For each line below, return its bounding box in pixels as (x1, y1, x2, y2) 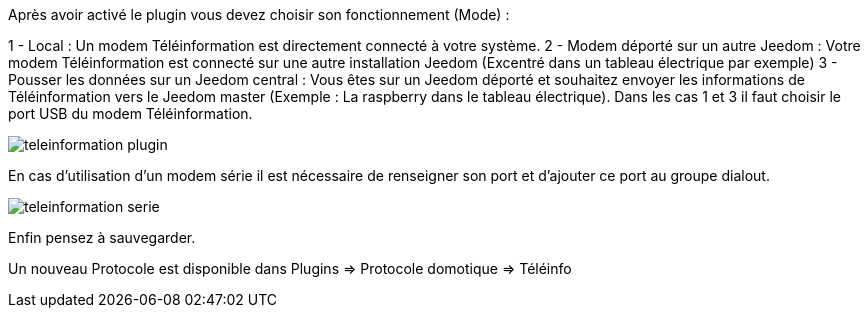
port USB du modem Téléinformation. (8, 105, 253, 122)
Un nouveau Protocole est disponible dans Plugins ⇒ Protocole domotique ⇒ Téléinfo (8, 260, 572, 277)
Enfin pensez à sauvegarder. (8, 229, 196, 246)
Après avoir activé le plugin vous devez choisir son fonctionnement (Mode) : (8, 6, 510, 23)
